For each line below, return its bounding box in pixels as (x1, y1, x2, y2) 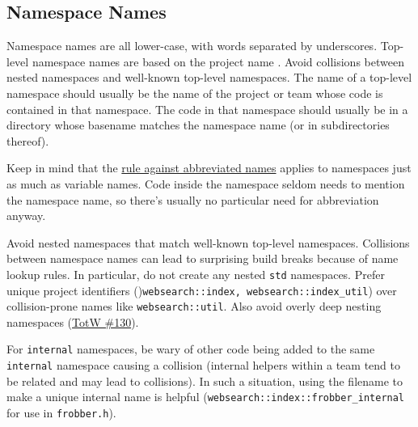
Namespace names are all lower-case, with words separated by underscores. (6, 37, 378, 54)
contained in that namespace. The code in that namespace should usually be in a (6, 100, 408, 117)
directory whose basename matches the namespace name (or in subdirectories (6, 116, 390, 133)
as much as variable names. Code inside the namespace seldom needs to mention (6, 175, 405, 192)
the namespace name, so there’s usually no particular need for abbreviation (6, 191, 379, 208)
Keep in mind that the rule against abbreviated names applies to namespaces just (6, 159, 412, 176)
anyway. (6, 207, 46, 224)
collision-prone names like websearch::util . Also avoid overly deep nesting (6, 298, 382, 315)
